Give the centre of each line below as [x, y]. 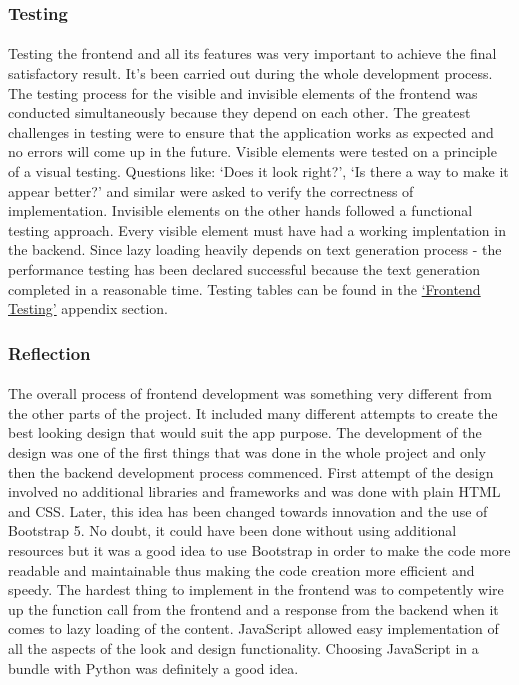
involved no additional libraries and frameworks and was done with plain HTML [254, 491]
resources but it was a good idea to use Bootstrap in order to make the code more [259, 549]
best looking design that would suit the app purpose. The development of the [245, 432]
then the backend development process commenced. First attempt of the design [251, 471]
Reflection [49, 352]
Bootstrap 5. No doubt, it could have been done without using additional [232, 530]
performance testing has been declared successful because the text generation [244, 268]
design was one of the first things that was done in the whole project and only [247, 451]
